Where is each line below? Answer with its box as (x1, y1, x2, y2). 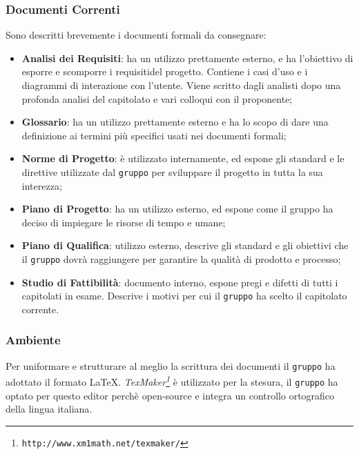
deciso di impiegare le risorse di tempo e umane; (21, 215, 226, 229)
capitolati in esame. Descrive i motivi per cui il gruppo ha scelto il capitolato (21, 288, 347, 303)
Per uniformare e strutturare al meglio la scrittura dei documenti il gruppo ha (6, 358, 336, 373)
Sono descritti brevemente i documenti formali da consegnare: (6, 28, 266, 42)
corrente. (21, 302, 59, 316)
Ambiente (6, 331, 61, 348)
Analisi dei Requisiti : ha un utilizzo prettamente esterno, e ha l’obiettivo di (21, 50, 353, 65)
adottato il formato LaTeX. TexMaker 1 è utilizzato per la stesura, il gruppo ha (6, 373, 338, 389)
